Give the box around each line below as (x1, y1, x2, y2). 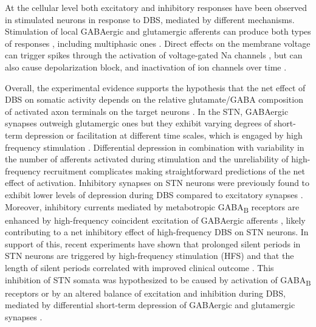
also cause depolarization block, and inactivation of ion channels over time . (5, 60, 287, 73)
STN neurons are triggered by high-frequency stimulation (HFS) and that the (5, 249, 294, 262)
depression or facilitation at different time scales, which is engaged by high (25, 128, 303, 141)
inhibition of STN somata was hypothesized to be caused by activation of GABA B (5, 273, 311, 287)
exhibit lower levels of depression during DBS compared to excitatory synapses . (5, 188, 303, 201)
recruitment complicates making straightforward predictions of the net (43, 164, 306, 177)
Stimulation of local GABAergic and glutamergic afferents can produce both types (5, 25, 311, 38)
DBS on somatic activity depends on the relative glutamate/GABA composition (5, 93, 303, 106)
